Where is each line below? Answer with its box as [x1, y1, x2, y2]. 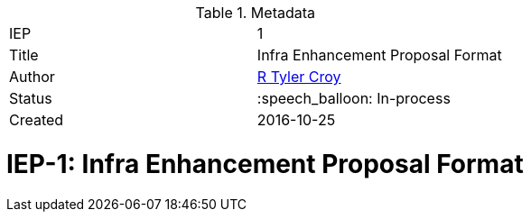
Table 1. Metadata [195, 4, 316, 22]
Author [9, 68, 55, 86]
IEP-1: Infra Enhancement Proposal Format [6, 148, 524, 179]
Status [9, 89, 52, 107]
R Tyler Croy [256, 68, 341, 86]
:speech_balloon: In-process [256, 89, 451, 107]
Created [9, 111, 64, 129]
